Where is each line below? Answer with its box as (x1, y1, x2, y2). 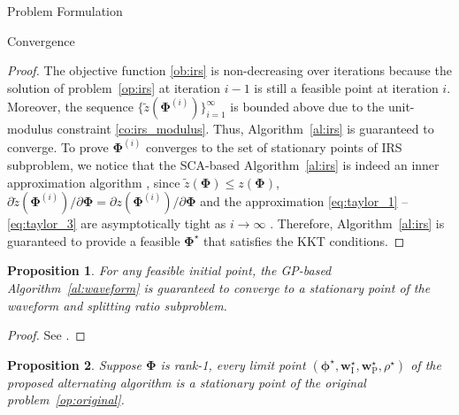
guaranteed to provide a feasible (7, 231, 180, 250)
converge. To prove (7, 138, 109, 157)
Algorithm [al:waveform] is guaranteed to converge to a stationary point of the (7, 278, 431, 296)
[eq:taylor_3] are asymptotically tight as (7, 214, 226, 233)
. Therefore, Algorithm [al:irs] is (270, 214, 445, 233)
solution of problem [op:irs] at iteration (7, 78, 221, 96)
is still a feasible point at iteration (254, 78, 439, 96)
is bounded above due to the (230, 97, 385, 116)
